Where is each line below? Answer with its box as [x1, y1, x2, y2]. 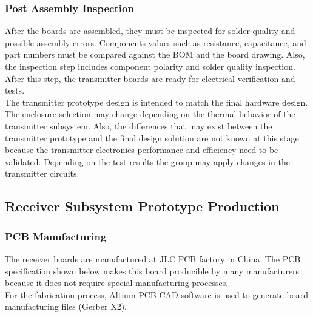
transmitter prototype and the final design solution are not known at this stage [5, 131, 299, 144]
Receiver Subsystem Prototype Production [5, 197, 280, 216]
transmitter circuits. [5, 167, 79, 180]
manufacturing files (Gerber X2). [5, 300, 127, 313]
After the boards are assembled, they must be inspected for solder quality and [5, 24, 295, 37]
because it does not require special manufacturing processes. [5, 276, 229, 289]
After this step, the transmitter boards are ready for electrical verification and [5, 72, 295, 84]
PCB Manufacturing [5, 228, 107, 244]
